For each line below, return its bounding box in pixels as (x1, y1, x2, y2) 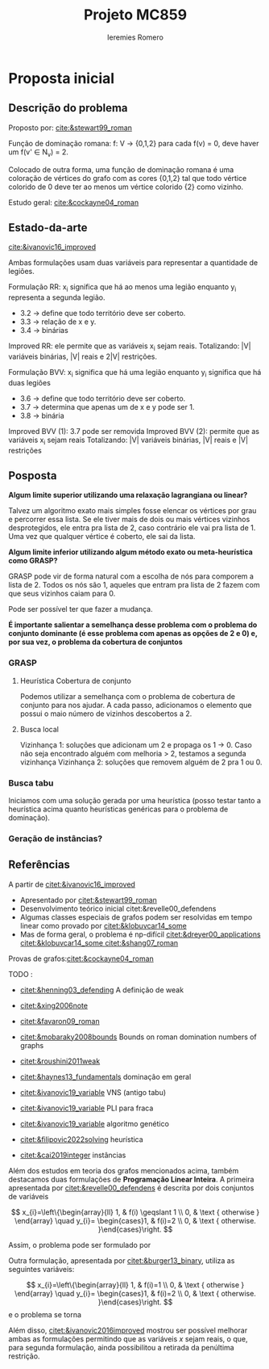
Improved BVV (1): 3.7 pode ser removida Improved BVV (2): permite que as (8, 426, 260, 436)
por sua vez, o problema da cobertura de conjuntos (8, 637, 183, 647)
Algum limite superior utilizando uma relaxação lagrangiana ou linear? (8, 491, 248, 500)
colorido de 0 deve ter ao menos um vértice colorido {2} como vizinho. (8, 182, 244, 192)
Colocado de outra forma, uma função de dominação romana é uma (8, 164, 234, 175)
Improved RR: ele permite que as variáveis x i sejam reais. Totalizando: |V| (8, 341, 251, 352)
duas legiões (8, 377, 51, 387)
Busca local (19, 724, 59, 734)
